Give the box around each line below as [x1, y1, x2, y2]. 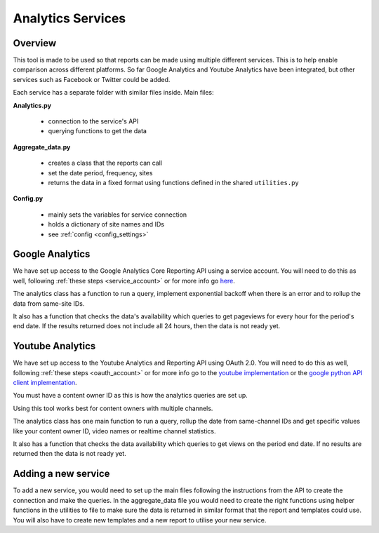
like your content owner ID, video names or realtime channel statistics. [13, 426, 217, 435]
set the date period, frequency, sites [48, 168, 153, 177]
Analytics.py [13, 101, 52, 109]
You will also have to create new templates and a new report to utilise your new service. [13, 515, 267, 524]
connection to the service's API [48, 117, 139, 126]
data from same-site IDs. [13, 299, 85, 308]
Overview [13, 37, 57, 49]
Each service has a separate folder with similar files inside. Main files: [13, 88, 214, 97]
